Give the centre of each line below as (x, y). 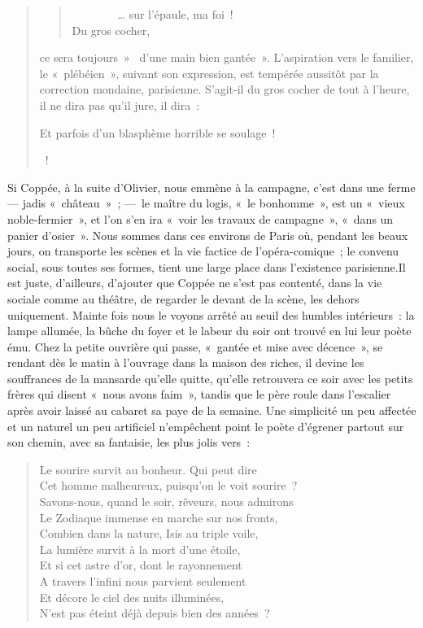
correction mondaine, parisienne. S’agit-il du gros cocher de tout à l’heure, (225, 89)
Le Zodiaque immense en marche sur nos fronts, (159, 517)
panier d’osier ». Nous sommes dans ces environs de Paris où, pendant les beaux (208, 235)
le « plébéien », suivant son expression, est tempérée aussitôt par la (209, 73)
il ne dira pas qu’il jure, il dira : (120, 105)
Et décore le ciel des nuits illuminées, (132, 597)
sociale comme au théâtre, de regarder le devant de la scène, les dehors (183, 298)
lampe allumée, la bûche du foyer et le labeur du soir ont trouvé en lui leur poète (209, 331)
